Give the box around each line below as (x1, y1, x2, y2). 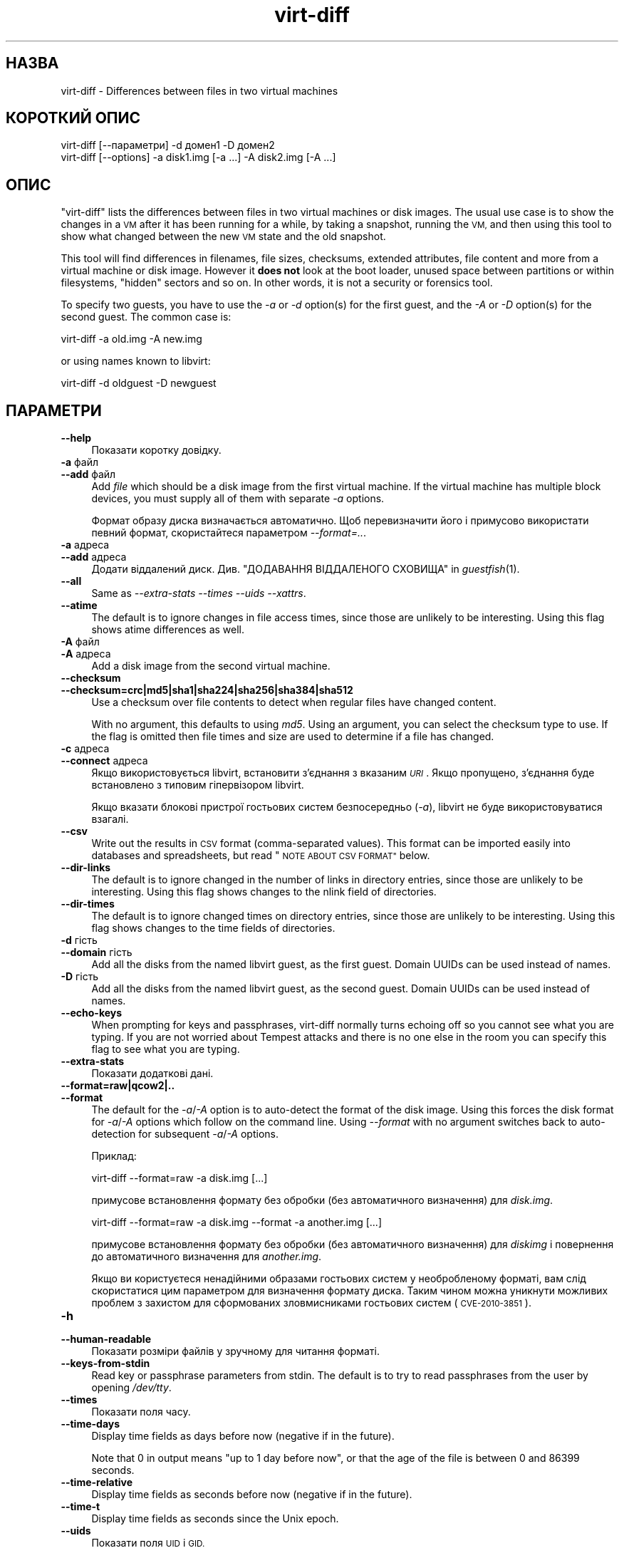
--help (61, 432, 92, 445)
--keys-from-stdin (61, 1357, 150, 1370)
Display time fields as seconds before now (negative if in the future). (91, 1488, 412, 1501)
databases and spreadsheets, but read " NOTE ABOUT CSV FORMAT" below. (91, 849, 430, 862)
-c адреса (61, 742, 110, 755)
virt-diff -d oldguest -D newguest (61, 377, 217, 390)
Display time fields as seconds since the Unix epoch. (91, 1512, 339, 1525)
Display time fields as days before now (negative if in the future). (91, 1430, 395, 1443)
